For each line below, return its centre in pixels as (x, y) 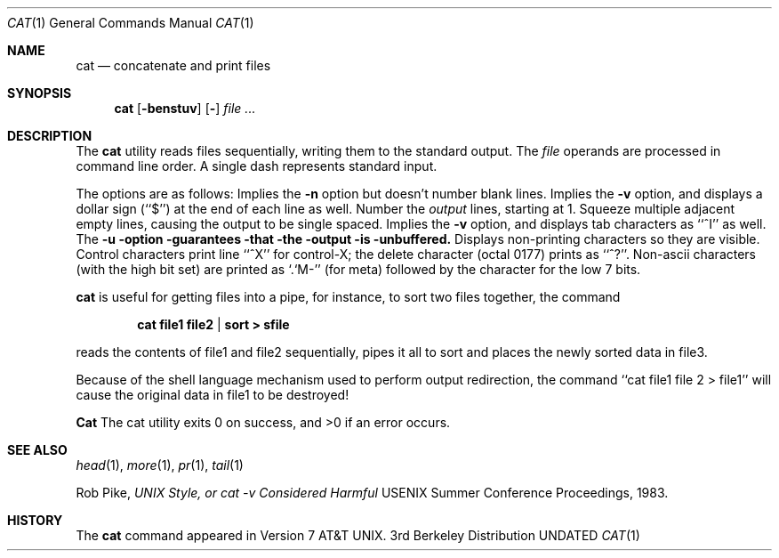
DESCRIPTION (50, 136)
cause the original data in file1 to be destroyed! (213, 395)
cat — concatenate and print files (173, 65)
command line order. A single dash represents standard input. (257, 166)
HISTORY (35, 520)
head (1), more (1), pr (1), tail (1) (160, 465)
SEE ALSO (37, 450)
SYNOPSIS (40, 93)
